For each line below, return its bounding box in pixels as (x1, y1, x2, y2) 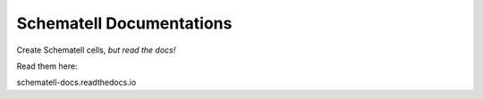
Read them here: (16, 61, 78, 71)
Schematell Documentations (16, 13, 233, 33)
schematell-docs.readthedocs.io (16, 77, 137, 88)
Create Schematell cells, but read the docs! (16, 45, 176, 55)
